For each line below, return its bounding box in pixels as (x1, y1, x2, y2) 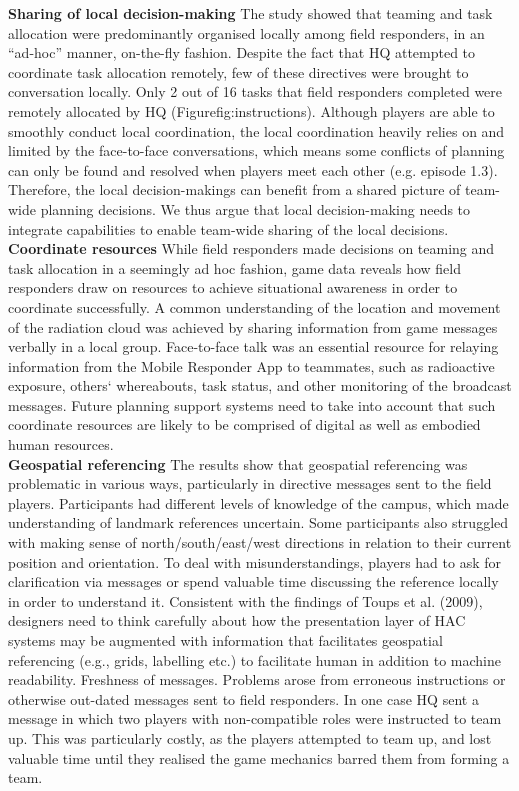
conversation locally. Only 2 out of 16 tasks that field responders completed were (8, 81, 503, 102)
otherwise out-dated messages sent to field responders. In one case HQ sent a (8, 688, 479, 709)
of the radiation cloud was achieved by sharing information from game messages (8, 316, 498, 337)
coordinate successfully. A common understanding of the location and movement (8, 296, 501, 317)
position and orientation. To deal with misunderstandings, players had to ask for (8, 551, 502, 572)
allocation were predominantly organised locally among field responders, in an (8, 22, 485, 43)
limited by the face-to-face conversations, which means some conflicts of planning (8, 140, 505, 161)
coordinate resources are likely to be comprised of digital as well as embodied (8, 414, 481, 435)
